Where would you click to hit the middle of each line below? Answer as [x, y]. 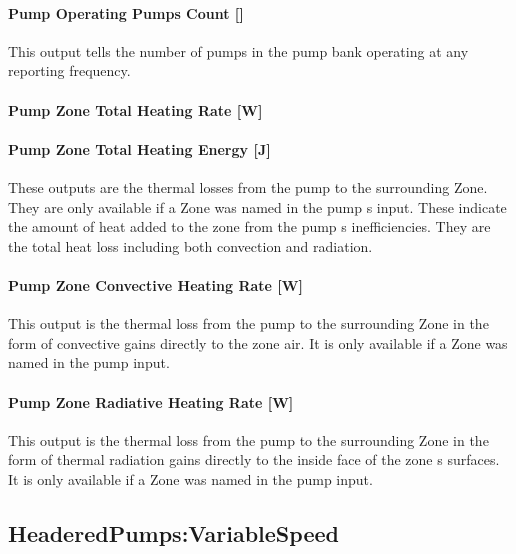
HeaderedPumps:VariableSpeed [173, 532]
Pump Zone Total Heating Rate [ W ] [135, 109]
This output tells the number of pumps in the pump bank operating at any [238, 50]
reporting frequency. [69, 70]
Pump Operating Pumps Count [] [126, 12]
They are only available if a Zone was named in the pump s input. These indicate [257, 206]
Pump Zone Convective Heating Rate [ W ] [155, 284]
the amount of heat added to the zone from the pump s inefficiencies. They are [249, 226]
